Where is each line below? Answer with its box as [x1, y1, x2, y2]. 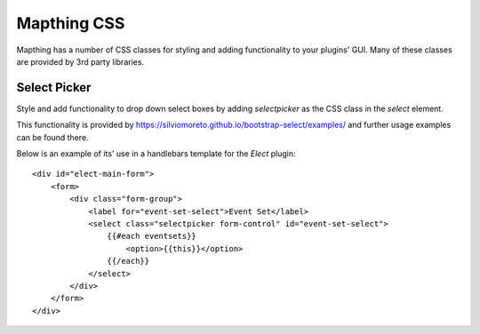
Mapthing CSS [16, 13, 125, 33]
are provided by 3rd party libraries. [16, 56, 145, 67]
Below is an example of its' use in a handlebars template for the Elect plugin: [16, 148, 296, 159]
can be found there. [16, 131, 89, 142]
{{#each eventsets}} [107, 231, 197, 242]
